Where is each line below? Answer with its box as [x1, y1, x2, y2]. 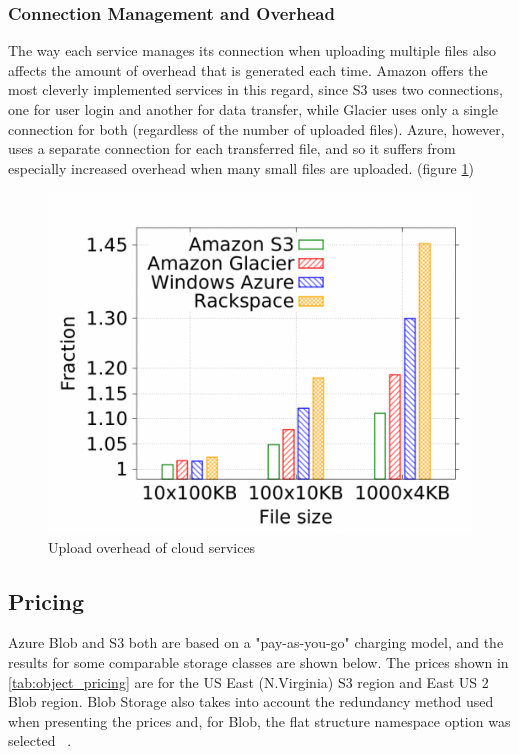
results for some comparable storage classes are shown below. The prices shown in [8, 651, 509, 672]
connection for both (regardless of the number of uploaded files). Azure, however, [8, 118, 505, 139]
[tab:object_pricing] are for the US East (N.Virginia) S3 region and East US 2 [8, 671, 489, 692]
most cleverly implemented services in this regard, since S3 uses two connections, [8, 79, 503, 100]
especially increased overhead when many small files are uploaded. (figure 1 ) [8, 157, 474, 178]
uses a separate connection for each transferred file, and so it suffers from [8, 138, 456, 159]
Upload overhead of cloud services [48, 536, 256, 557]
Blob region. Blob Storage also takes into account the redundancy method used [8, 691, 494, 712]
